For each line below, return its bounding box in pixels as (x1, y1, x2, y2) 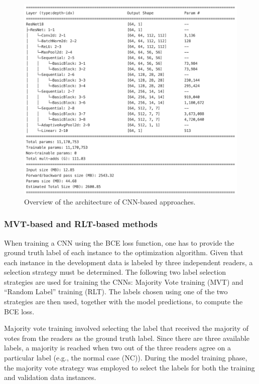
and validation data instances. (4, 372, 96, 382)
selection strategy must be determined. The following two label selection (4, 267, 226, 277)
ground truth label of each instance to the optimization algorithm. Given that (4, 247, 243, 258)
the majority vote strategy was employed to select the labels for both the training (4, 362, 255, 372)
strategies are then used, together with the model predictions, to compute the (4, 296, 243, 307)
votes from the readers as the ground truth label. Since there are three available (4, 332, 249, 343)
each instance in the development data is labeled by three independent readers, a (4, 257, 253, 267)
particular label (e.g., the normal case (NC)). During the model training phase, (4, 352, 247, 363)
